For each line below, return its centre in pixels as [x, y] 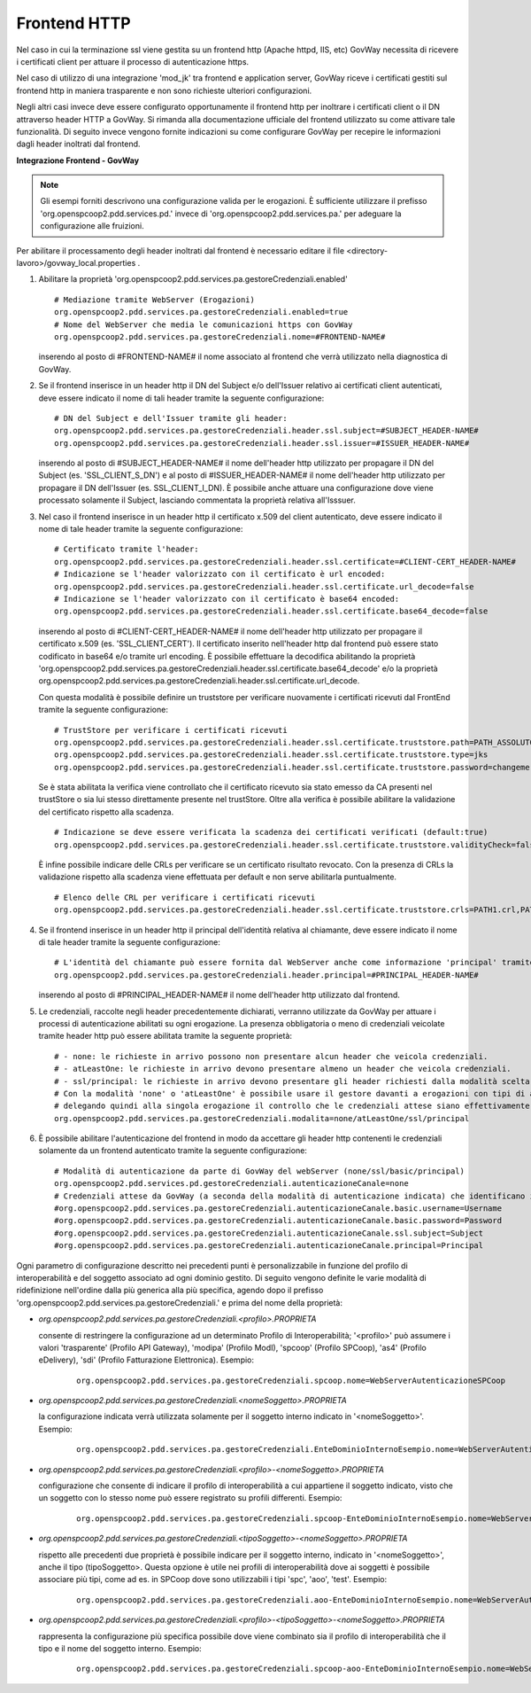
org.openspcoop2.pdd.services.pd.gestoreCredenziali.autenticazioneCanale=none [231, 1184]
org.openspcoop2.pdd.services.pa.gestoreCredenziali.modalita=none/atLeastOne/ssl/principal [262, 1118]
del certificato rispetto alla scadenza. [106, 812]
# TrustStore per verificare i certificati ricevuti [171, 730]
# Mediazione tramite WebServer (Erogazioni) [155, 300]
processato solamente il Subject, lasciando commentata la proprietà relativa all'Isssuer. [197, 500]
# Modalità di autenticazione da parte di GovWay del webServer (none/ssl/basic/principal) [259, 1171]
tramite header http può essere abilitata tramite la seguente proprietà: [165, 1036]
